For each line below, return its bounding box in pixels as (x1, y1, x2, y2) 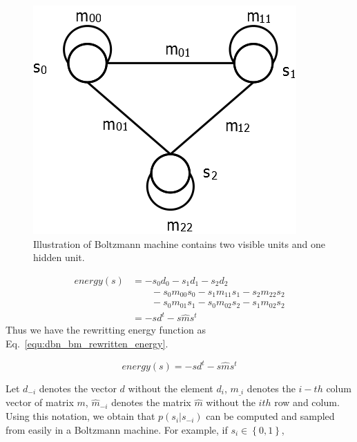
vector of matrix (6, 395, 74, 410)
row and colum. (274, 395, 340, 410)
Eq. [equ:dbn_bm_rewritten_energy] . (6, 336, 168, 350)
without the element (128, 381, 213, 395)
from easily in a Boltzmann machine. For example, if (6, 422, 228, 436)
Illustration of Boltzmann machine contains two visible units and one (33, 236, 325, 251)
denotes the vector (39, 381, 117, 395)
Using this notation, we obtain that (6, 409, 155, 423)
